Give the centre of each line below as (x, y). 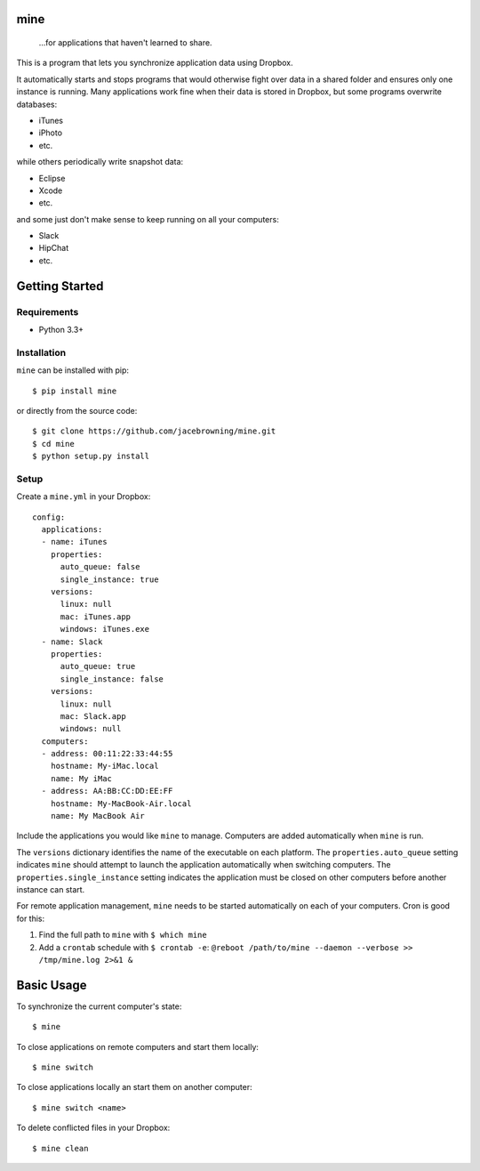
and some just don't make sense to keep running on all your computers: (148, 219)
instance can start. (51, 889)
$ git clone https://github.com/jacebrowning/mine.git (154, 431)
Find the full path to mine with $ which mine (123, 935)
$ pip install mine (75, 391)
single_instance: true (109, 579)
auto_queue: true (98, 666)
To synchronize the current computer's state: (99, 1006)
